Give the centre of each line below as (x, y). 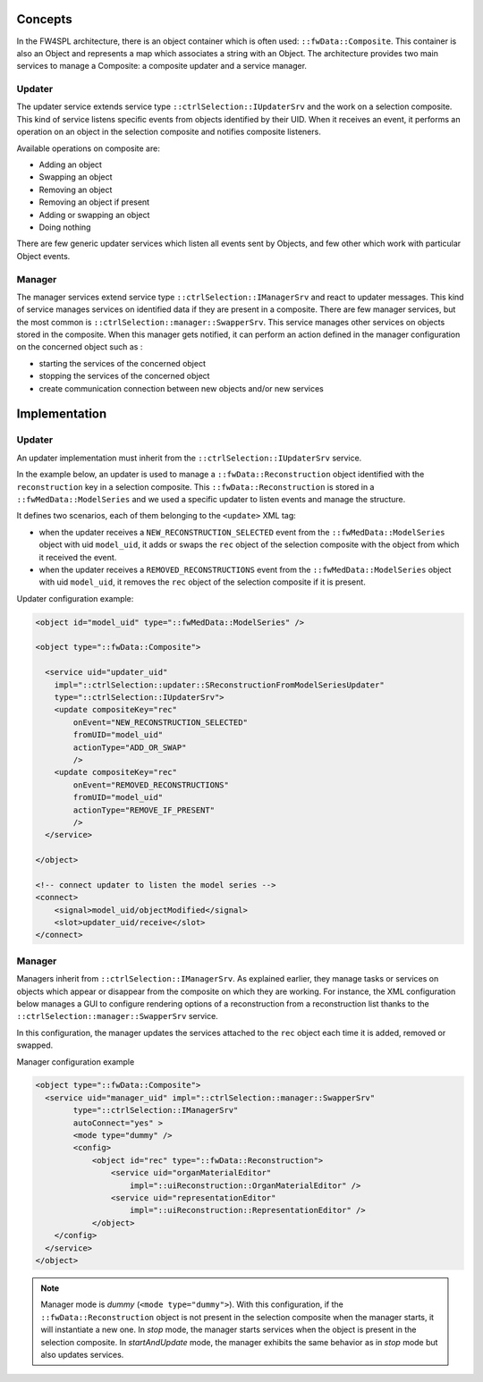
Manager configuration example (76, 1062)
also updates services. (82, 1354)
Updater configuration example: (75, 598)
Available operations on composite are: (88, 148)
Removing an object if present (94, 202)
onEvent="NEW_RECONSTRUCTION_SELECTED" (160, 722)
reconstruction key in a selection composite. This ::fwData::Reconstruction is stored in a (195, 486)
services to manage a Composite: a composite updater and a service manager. (162, 66)
